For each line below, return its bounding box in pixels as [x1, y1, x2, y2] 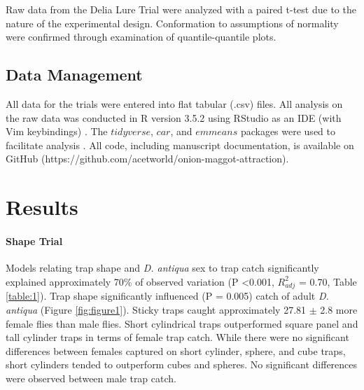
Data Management [6, 64, 143, 85]
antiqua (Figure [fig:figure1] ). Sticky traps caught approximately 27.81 [6, 302, 307, 317]
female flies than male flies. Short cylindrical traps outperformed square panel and [6, 316, 358, 330]
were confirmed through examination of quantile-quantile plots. [6, 29, 276, 44]
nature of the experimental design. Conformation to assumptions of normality [6, 15, 339, 30]
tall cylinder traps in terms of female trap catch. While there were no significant [6, 330, 349, 344]
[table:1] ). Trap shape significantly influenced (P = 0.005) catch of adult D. [6, 288, 329, 303]
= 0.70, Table [298, 274, 357, 288]
